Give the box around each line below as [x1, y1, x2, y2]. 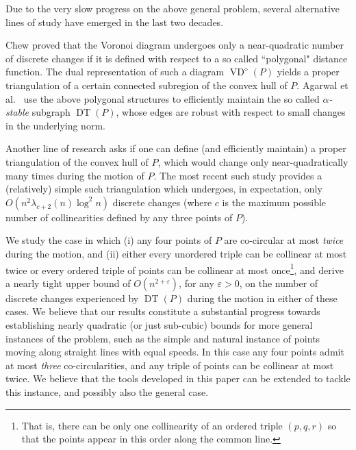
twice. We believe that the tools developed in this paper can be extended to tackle [5, 371, 351, 386]
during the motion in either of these [187, 290, 338, 305]
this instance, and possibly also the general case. [5, 384, 209, 399]
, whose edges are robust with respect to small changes [116, 105, 346, 119]
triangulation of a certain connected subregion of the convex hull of [5, 77, 288, 92]
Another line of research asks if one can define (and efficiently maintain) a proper [5, 141, 346, 155]
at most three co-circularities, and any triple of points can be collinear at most [5, 358, 334, 372]
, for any [179, 275, 214, 290]
